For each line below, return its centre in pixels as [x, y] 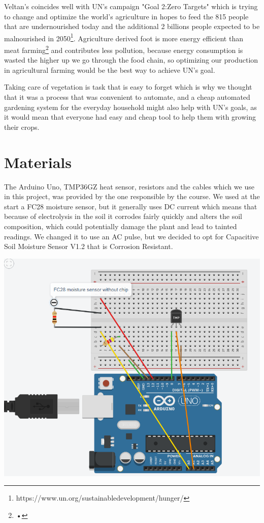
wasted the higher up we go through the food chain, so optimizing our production [131, 60]
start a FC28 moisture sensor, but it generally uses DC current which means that [131, 206]
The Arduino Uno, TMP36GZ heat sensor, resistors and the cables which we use [129, 186]
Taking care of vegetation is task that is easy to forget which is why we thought [128, 87]
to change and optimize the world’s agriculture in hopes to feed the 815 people [126, 16]
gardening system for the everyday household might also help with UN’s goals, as [130, 107]
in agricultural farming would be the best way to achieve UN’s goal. [110, 70]
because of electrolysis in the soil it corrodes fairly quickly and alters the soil [123, 216]
